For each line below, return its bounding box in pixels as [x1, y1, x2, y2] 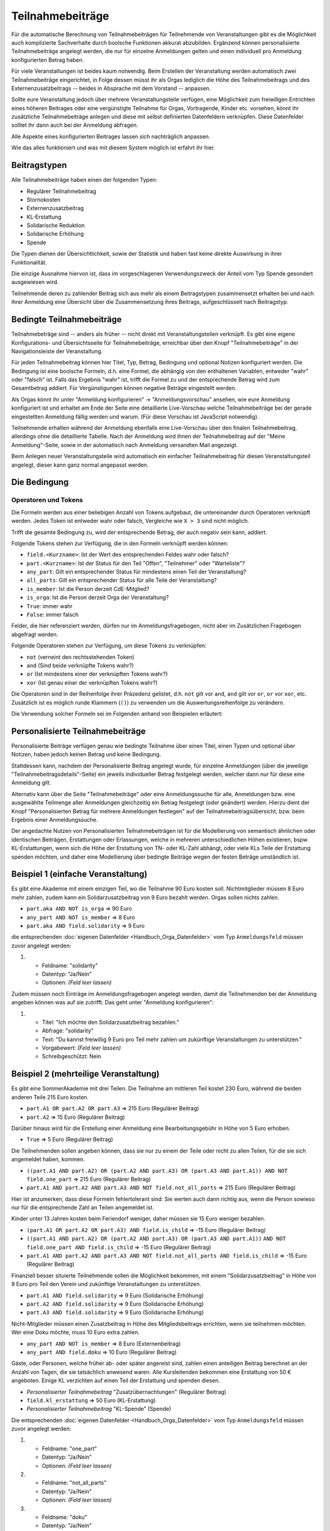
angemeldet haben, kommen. [11, 1156, 85, 1163]
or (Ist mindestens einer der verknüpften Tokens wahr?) [26, 671, 168, 678]
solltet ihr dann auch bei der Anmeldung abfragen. [11, 121, 139, 129]
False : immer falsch [26, 611, 79, 619]
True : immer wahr [26, 602, 73, 609]
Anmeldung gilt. [11, 779, 51, 786]
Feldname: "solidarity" [42, 961, 98, 969]
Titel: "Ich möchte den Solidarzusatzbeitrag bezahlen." [42, 1018, 180, 1026]
